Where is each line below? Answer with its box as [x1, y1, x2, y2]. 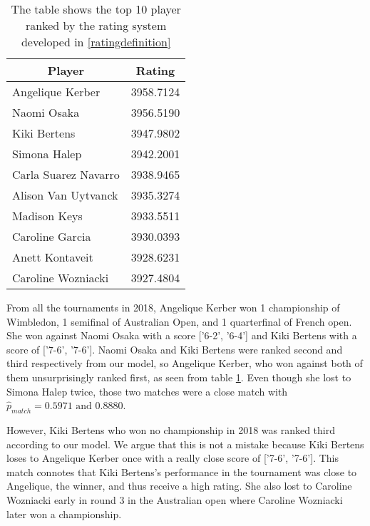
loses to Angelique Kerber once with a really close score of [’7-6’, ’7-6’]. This [6, 450, 339, 465]
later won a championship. [6, 506, 122, 521]
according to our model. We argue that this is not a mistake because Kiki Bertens [6, 436, 364, 451]
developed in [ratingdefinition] [21, 33, 171, 50]
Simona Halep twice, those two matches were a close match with [6, 383, 288, 398]
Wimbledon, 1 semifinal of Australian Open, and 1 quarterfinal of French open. [6, 314, 352, 329]
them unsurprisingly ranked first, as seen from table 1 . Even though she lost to [6, 369, 351, 384]
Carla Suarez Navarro [12, 166, 120, 182]
